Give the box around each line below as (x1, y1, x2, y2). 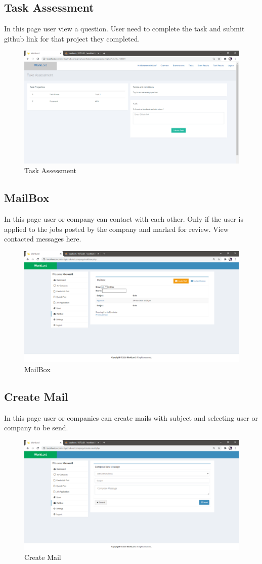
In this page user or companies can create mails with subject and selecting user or (4, 412, 258, 423)
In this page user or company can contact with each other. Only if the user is (4, 214, 243, 224)
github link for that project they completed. (4, 33, 140, 44)
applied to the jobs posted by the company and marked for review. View (4, 223, 229, 234)
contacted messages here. (4, 233, 81, 244)
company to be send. (4, 422, 68, 433)
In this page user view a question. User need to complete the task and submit (4, 23, 245, 34)
